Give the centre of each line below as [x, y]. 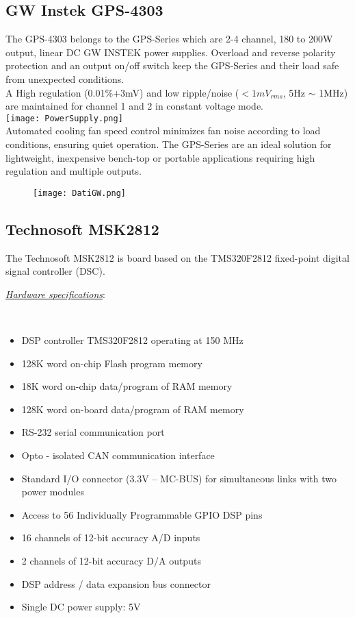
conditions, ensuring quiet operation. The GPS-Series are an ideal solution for [169, 144]
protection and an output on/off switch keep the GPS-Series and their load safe [172, 65]
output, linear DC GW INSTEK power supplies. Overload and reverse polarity [171, 52]
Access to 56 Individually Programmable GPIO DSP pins [142, 514]
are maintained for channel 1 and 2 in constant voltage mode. [134, 106]
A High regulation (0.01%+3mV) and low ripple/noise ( [122, 92]
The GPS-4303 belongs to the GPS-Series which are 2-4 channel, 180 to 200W [169, 39]
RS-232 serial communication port [93, 432]
